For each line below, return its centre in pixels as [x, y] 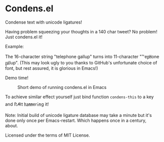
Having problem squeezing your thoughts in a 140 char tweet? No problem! [81, 31]
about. [12, 125]
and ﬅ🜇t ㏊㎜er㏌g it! [27, 104]
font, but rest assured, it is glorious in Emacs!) [52, 68]
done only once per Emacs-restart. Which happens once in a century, [76, 120]
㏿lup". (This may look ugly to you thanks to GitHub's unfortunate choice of [81, 62]
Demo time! [17, 78]
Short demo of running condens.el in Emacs [62, 87]
